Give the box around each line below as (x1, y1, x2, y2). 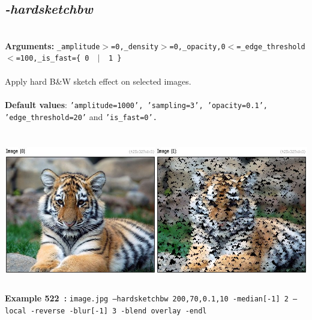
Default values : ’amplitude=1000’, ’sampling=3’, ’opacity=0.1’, (5, 98, 268, 110)
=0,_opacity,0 (169, 42, 226, 51)
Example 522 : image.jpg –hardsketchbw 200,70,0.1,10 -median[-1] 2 (5, 292, 289, 304)
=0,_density (111, 42, 158, 51)
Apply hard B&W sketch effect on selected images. (5, 74, 191, 87)
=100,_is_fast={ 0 (16, 54, 89, 63)
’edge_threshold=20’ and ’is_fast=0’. (5, 110, 157, 122)
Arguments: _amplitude (5, 39, 100, 52)
